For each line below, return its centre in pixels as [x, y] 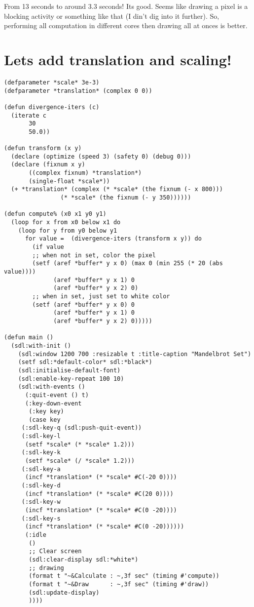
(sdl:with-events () [52, 387]
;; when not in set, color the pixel [94, 255]
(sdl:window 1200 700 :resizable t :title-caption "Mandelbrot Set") [135, 354]
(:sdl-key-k [41, 453]
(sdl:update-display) [64, 592]
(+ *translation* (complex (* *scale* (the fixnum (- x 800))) [117, 189]
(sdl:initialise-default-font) [69, 370]
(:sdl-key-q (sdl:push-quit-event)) [82, 428]
